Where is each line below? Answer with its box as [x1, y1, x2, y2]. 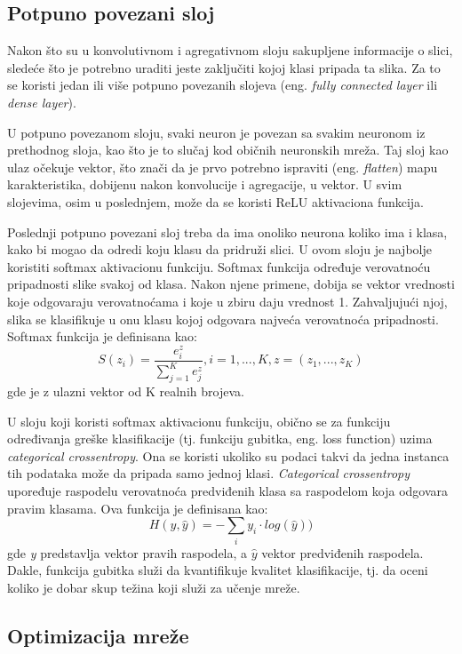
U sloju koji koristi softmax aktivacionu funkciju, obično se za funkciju [7, 411, 391, 430]
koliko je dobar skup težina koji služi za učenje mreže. [7, 578, 300, 596]
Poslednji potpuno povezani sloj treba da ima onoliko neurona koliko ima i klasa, [7, 222, 448, 241]
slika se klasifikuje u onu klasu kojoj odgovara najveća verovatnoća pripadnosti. [7, 309, 439, 328]
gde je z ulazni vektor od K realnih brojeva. [7, 382, 244, 401]
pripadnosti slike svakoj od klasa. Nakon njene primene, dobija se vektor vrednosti [7, 275, 455, 293]
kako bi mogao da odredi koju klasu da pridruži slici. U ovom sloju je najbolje [7, 240, 432, 259]
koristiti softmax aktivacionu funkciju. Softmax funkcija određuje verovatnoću [7, 257, 431, 275]
